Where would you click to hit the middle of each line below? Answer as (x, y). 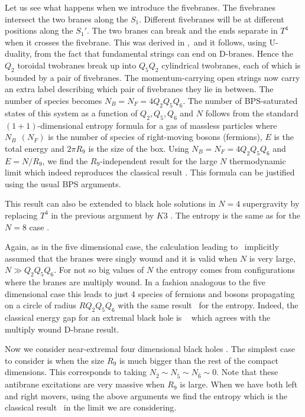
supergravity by (271, 203)
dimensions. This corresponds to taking (76, 372)
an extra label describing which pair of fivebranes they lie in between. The (139, 89)
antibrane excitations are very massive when (85, 384)
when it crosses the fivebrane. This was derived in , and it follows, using (136, 42)
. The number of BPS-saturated (240, 100)
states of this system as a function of (71, 113)
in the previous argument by (103, 215)
